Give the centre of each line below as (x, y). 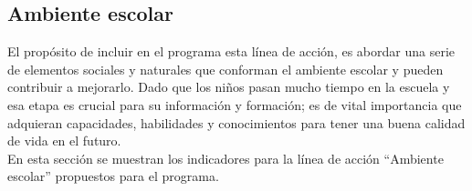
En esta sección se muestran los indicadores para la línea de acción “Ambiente (226, 158)
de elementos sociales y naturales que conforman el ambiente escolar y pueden (226, 69)
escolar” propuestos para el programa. (113, 176)
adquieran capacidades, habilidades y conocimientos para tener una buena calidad (236, 122)
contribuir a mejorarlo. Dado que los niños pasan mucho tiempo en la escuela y (229, 87)
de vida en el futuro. (64, 141)
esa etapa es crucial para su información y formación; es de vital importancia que (235, 104)
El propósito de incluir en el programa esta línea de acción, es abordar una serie (231, 51)
